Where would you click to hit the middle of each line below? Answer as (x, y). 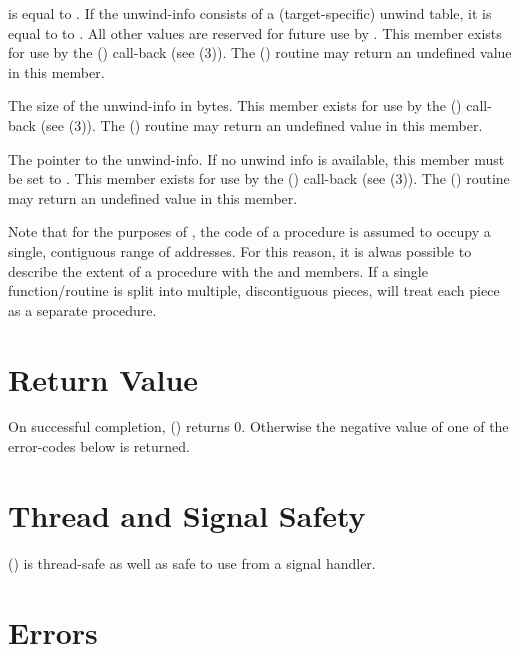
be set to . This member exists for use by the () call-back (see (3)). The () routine (259, 178)
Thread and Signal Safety (187, 514)
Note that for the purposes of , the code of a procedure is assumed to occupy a (249, 231)
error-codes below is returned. (99, 446)
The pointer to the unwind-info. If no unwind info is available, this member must (256, 158)
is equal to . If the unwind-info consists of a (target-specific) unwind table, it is (250, 13)
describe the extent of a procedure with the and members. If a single (218, 270)
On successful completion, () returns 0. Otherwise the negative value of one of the (258, 426)
